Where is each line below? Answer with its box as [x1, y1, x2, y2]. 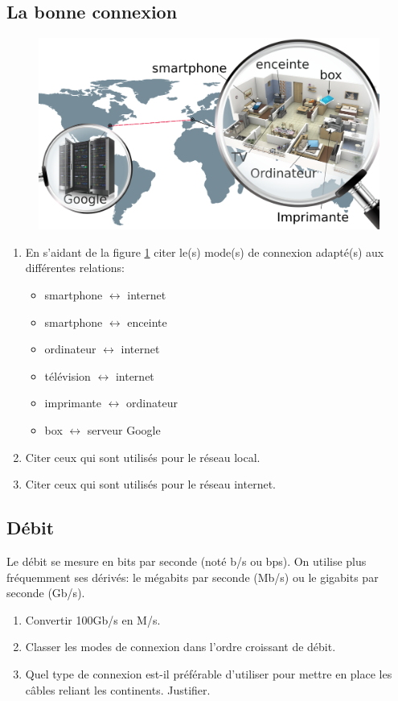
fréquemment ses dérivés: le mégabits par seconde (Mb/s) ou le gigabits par [6, 568, 379, 585]
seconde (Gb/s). [6, 584, 85, 601]
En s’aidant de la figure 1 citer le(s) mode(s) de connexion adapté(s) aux [25, 243, 384, 260]
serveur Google [87, 422, 161, 439]
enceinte [127, 313, 167, 330]
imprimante [44, 394, 102, 411]
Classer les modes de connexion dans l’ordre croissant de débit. [25, 638, 336, 655]
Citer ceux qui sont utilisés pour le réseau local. [25, 448, 261, 465]
